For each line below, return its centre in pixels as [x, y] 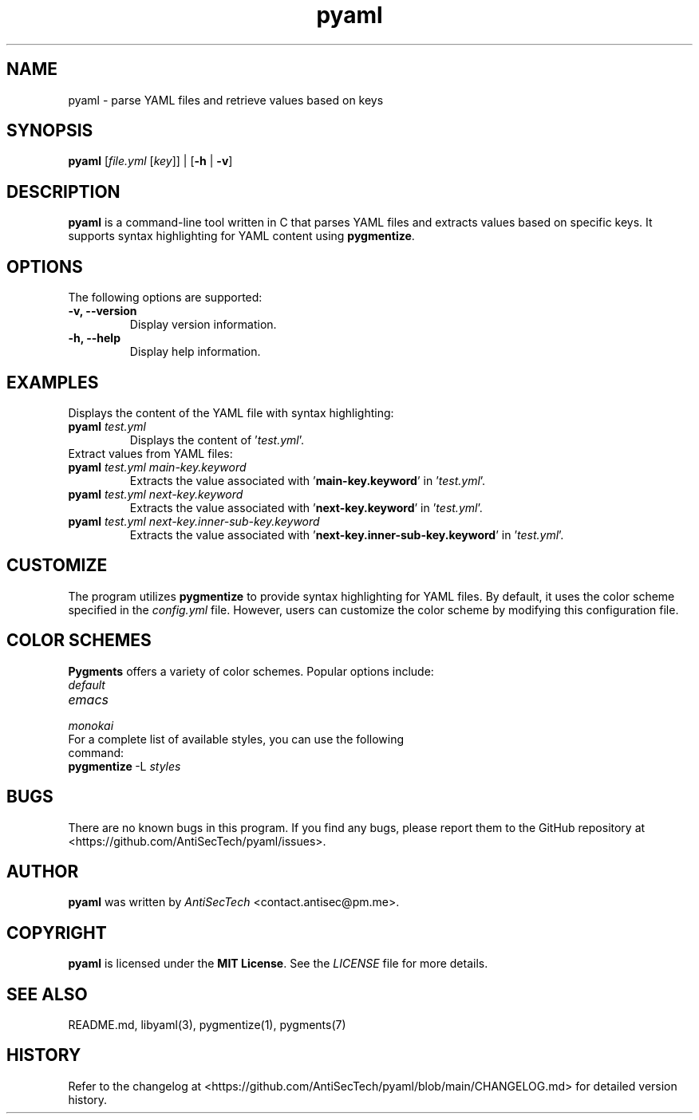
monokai [91, 725]
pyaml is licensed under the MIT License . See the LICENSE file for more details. [278, 964]
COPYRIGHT [57, 933]
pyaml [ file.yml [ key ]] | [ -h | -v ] [150, 161]
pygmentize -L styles [124, 766]
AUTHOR [43, 871]
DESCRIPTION [63, 191]
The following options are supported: [165, 298]
